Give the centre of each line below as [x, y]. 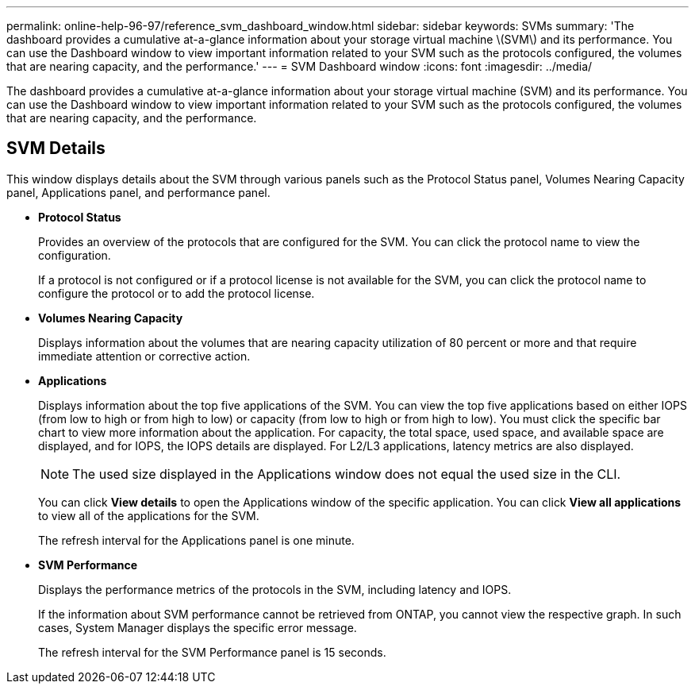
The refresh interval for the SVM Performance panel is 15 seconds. [212, 652]
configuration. [75, 255]
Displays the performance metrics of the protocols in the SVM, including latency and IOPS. [275, 589]
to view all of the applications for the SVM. [149, 515]
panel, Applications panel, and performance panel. [138, 192]
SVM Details [56, 148]
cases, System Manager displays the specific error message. [198, 627]
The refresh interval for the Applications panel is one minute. [196, 540]
